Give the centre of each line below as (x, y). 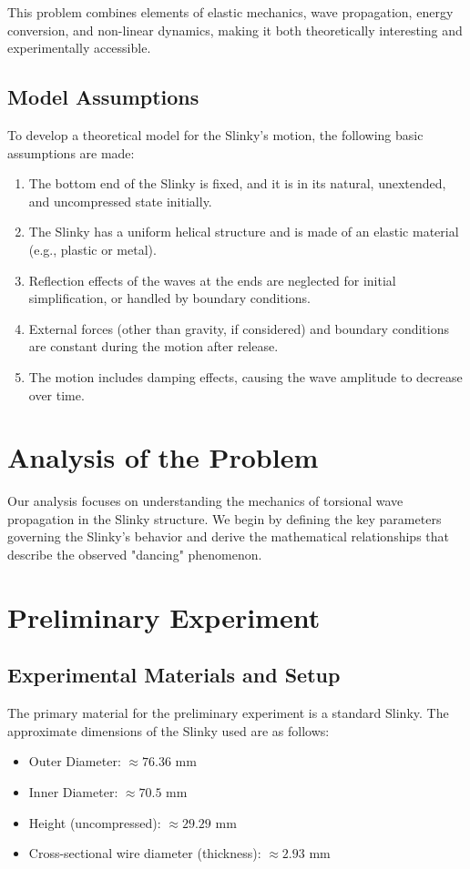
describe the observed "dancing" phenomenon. (135, 555)
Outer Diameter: (75, 761)
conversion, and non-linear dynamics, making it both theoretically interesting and (235, 30)
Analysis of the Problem (163, 457)
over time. (56, 394)
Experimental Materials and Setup (174, 675)
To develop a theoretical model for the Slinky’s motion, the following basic (215, 134)
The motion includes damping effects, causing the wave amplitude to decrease (245, 376)
